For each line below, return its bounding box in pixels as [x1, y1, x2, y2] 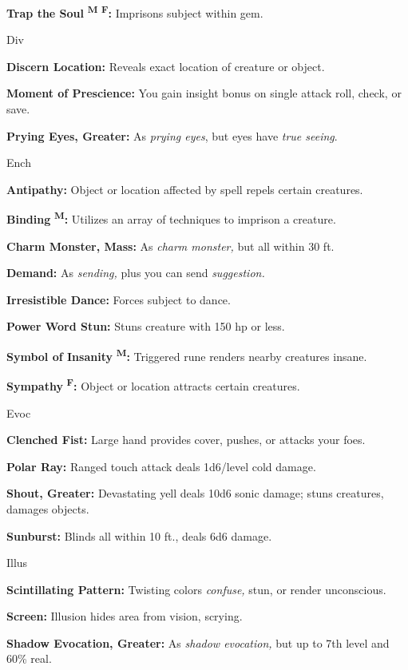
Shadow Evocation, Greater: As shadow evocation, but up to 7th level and [6, 634, 390, 651]
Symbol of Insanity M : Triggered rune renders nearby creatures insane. [6, 346, 367, 364]
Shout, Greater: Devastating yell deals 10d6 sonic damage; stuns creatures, [6, 485, 384, 502]
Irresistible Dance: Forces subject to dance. [6, 291, 231, 307]
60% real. [6, 650, 52, 667]
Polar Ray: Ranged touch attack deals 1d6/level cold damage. [6, 458, 316, 474]
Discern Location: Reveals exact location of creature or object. [6, 57, 325, 74]
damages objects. [6, 500, 89, 517]
